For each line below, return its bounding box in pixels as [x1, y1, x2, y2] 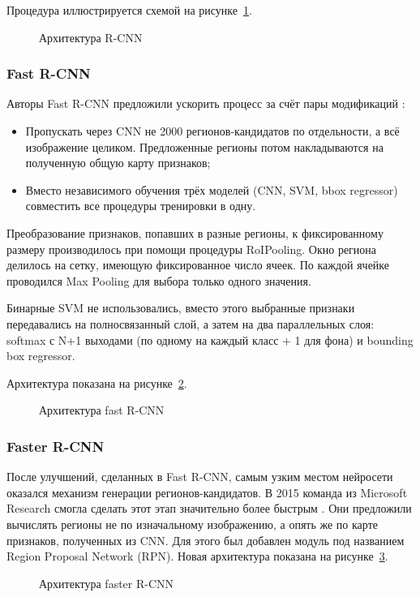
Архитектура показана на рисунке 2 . [6, 374, 187, 391]
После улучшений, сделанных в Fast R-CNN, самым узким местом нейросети [6, 468, 393, 485]
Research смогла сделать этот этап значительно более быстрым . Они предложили [6, 500, 412, 517]
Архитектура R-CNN [39, 28, 143, 45]
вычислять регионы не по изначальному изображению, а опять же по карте [6, 515, 378, 532]
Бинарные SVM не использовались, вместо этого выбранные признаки [6, 299, 355, 316]
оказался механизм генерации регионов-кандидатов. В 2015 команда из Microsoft [6, 483, 408, 500]
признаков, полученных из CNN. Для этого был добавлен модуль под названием [6, 531, 405, 548]
